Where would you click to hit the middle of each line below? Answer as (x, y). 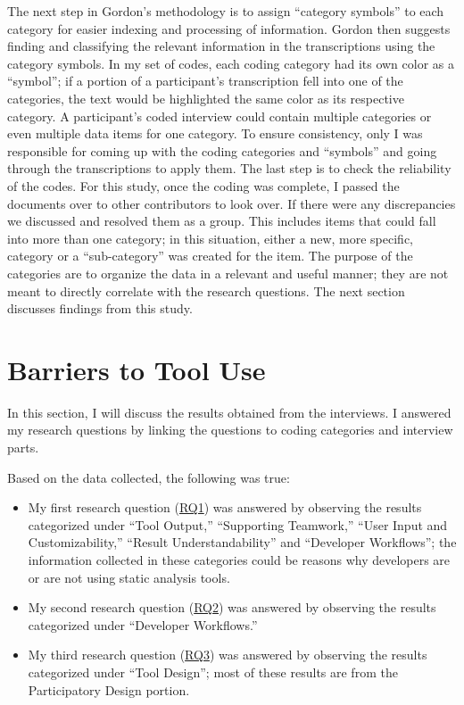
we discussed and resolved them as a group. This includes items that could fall (222, 221)
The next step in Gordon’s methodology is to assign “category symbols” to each (226, 11)
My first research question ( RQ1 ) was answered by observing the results (225, 507)
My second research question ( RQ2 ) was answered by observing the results (232, 607)
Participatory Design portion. (109, 689)
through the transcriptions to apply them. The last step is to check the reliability (229, 168)
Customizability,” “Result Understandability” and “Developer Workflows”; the (242, 542)
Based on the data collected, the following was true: (149, 477)
